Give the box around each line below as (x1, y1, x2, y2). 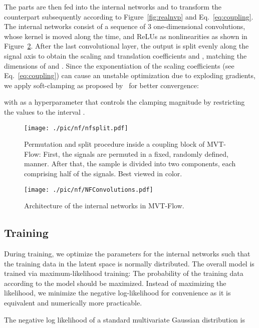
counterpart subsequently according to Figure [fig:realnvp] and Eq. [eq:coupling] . (4, 11, 253, 22)
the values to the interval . (4, 106, 85, 117)
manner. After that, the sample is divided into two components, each (24, 158, 236, 169)
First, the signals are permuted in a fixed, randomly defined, (43, 148, 228, 159)
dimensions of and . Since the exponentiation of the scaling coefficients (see (4, 60, 234, 71)
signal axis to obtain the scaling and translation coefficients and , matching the (4, 50, 247, 61)
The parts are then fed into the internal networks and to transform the (4, 2, 222, 12)
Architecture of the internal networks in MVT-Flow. (24, 200, 184, 211)
